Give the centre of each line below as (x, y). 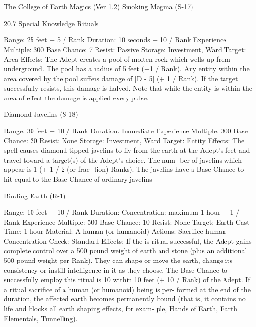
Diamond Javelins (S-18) (41, 114)
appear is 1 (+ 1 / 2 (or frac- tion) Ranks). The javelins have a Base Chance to (124, 169)
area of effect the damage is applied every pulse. (76, 97)
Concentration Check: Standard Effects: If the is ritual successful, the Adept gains (128, 241)
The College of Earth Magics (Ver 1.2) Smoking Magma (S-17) (99, 6)
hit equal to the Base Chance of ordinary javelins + (82, 179)
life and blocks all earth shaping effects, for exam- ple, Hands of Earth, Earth (121, 309)
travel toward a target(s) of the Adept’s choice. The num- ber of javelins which (123, 159)
